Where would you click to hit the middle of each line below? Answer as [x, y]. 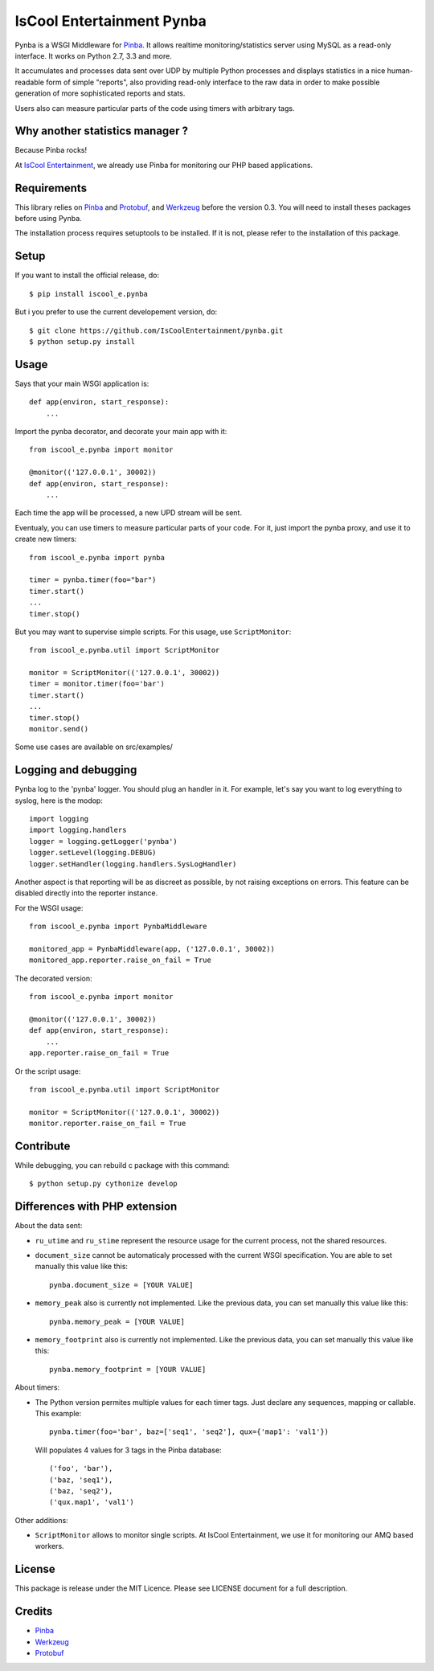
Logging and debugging [76, 770]
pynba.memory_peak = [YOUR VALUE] [117, 1321]
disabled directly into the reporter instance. [86, 893]
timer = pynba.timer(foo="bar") [93, 580]
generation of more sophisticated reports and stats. [100, 93]
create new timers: [46, 539]
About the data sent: [49, 1226]
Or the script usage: [48, 1071]
